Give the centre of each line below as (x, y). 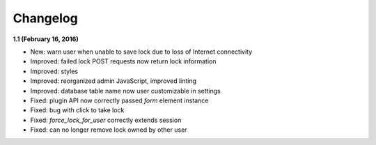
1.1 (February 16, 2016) (46, 39)
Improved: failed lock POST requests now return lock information (123, 61)
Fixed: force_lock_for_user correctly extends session (106, 120)
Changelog (45, 18)
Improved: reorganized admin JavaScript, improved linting (113, 81)
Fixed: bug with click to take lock (77, 110)
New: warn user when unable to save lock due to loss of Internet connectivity (141, 52)
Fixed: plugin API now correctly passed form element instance (119, 100)
